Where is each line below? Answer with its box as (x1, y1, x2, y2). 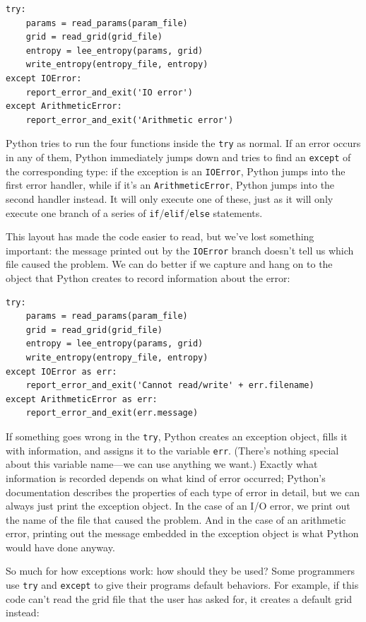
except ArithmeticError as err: (6, 394, 158, 404)
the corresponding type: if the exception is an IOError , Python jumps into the (6, 163, 346, 178)
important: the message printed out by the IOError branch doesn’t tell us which (6, 242, 354, 257)
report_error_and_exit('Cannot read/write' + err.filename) (25, 380, 314, 391)
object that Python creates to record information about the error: (6, 271, 290, 286)
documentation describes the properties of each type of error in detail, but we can (6, 484, 360, 499)
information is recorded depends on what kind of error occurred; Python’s (6, 470, 326, 485)
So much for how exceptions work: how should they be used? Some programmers (6, 563, 355, 578)
